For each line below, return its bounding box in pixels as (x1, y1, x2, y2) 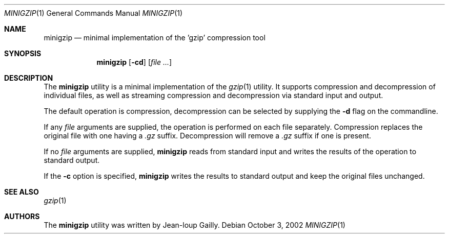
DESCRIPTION (4, 74, 53, 82)
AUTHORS (4, 212, 40, 221)
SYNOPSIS (4, 49, 42, 58)
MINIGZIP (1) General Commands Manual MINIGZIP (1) (4, 9, 183, 17)
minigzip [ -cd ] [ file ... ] (96, 58, 172, 66)
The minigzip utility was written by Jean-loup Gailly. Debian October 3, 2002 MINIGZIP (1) (44, 221, 345, 229)
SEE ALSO (4, 187, 39, 196)
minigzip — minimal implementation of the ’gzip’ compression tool (44, 33, 266, 42)
